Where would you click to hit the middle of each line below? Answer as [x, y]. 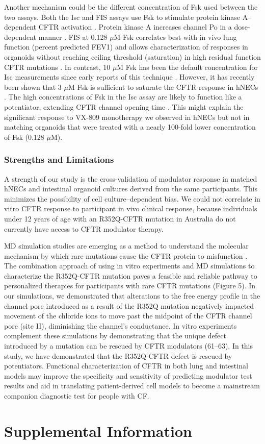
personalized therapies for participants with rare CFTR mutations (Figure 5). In [130, 286]
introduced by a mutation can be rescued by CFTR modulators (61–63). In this [129, 346]
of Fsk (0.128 [24, 137]
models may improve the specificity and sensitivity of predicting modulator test [128, 375]
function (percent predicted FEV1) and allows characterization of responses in [126, 47]
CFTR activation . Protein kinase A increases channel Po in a [135, 27]
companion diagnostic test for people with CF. [77, 396]
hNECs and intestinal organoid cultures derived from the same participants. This [131, 189]
